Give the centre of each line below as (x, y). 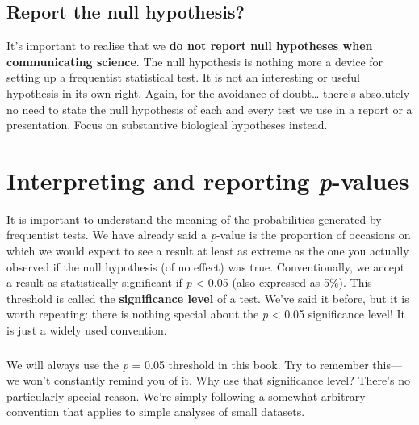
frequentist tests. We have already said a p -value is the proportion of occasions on (209, 235)
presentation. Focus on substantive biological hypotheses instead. (167, 125)
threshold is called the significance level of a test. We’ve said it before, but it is (208, 298)
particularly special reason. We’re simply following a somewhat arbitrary (186, 396)
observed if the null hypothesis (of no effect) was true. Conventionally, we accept (206, 266)
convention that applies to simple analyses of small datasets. (156, 412)
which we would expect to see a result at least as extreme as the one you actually (208, 251)
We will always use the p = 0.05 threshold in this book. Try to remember (188, 364)
